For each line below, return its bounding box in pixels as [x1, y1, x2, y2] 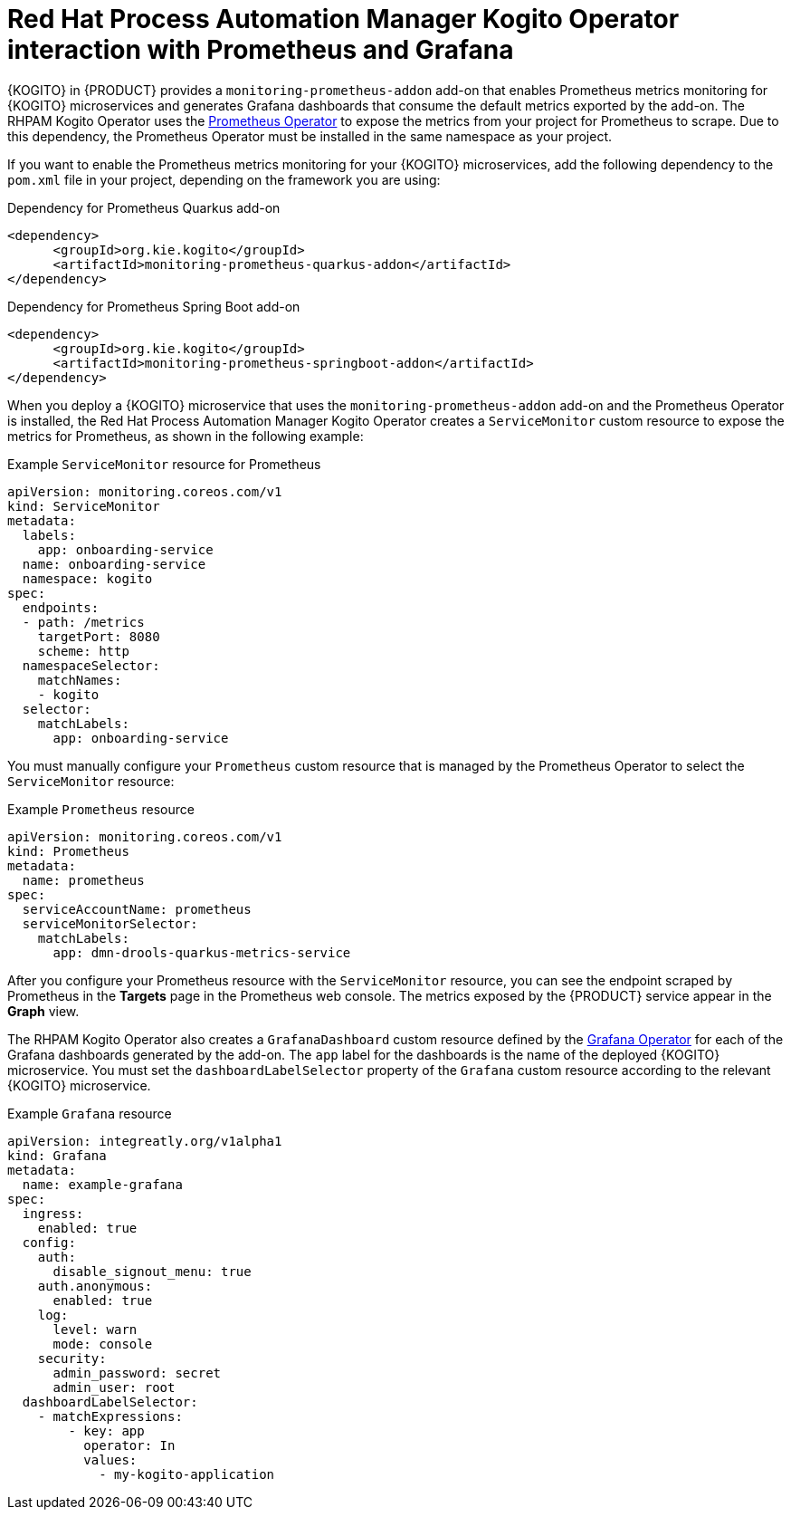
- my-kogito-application [99, 1466, 275, 1482]
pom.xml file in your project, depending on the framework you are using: [7, 171, 441, 187]
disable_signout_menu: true [52, 1263, 252, 1279]
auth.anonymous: [37, 1278, 153, 1293]
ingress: [22, 1205, 84, 1221]
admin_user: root [52, 1379, 176, 1395]
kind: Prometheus [7, 843, 129, 859]
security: [37, 1350, 107, 1366]
